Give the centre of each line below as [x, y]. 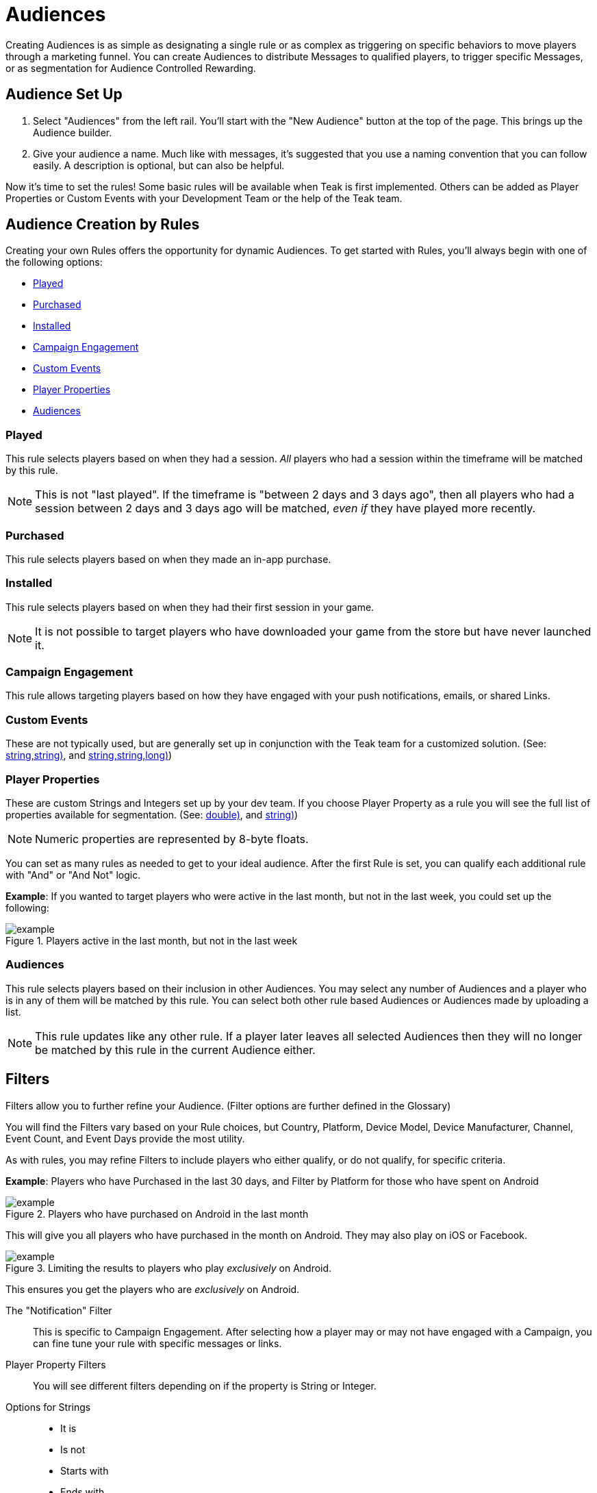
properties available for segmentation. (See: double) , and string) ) [152, 814]
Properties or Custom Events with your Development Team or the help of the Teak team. [204, 198]
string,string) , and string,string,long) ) [89, 755]
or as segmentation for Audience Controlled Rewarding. [131, 68]
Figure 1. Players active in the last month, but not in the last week [152, 940]
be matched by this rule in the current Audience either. [175, 1050]
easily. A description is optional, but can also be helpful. [159, 165]
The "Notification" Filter [59, 1310]
